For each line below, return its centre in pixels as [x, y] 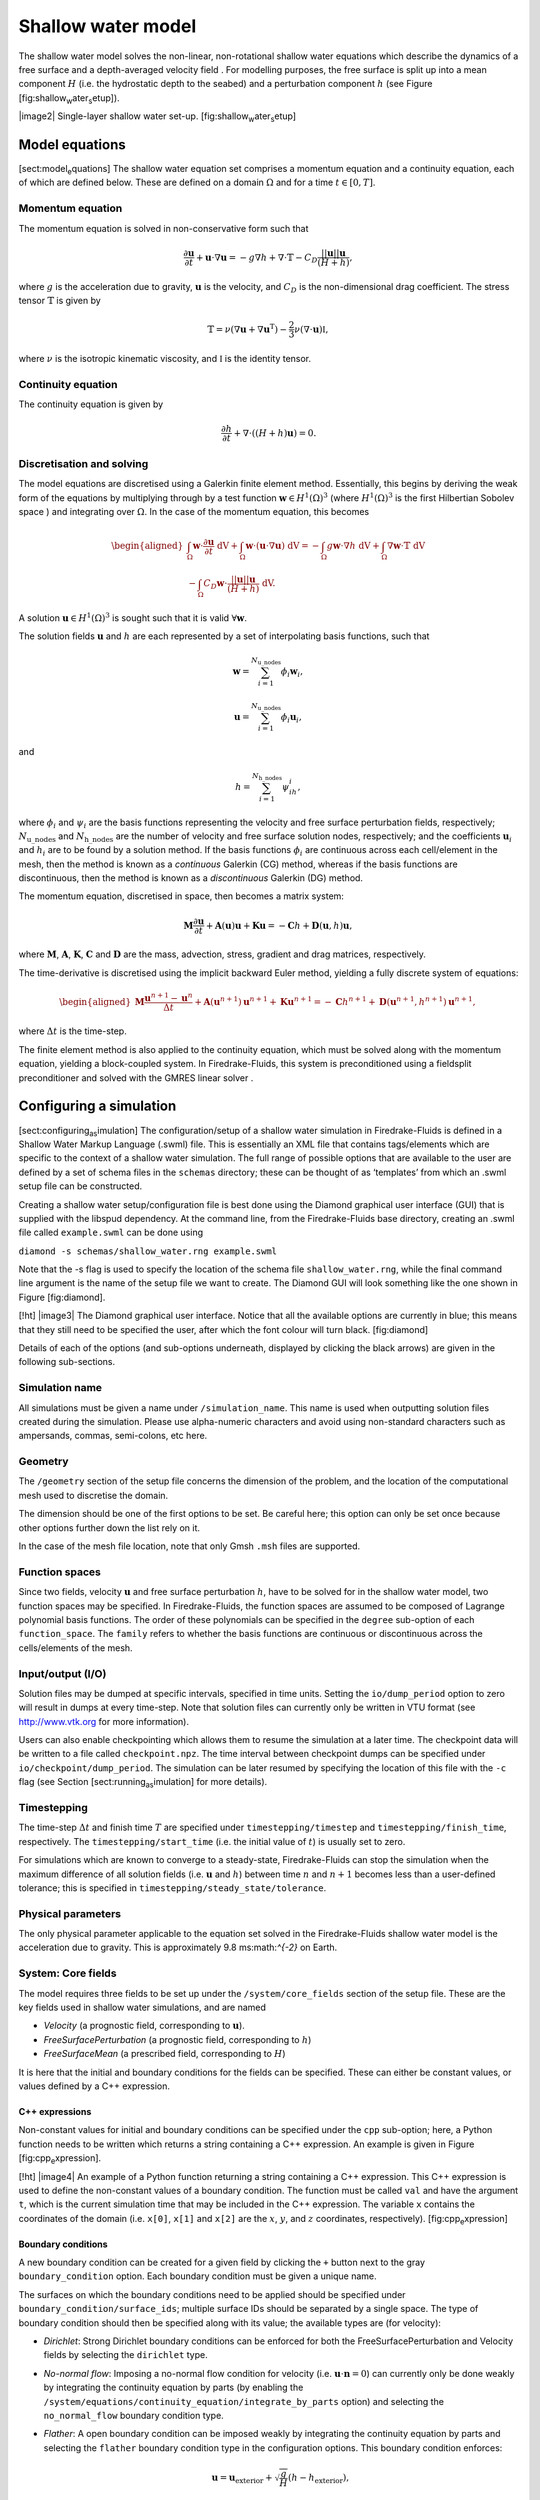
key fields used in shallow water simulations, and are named [142, 2007]
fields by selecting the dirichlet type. [126, 2355]
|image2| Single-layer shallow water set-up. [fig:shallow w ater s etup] [157, 117]
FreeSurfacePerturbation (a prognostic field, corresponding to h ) [177, 2039]
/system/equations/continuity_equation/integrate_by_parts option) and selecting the [244, 2401]
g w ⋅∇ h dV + [353, 546]
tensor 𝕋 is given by [60, 300]
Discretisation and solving [83, 464]
